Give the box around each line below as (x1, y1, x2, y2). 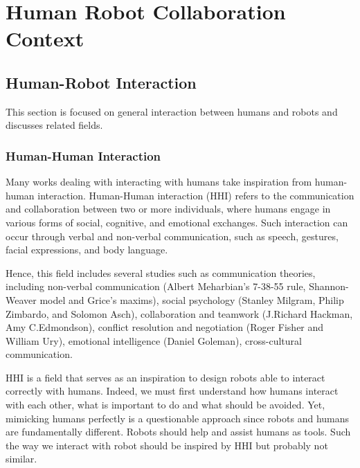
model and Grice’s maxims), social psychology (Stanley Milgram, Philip (39, 292, 344, 307)
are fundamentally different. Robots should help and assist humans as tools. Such (6, 424, 351, 439)
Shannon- (309, 279, 349, 294)
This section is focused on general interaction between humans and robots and (6, 104, 338, 118)
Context (6, 24, 84, 53)
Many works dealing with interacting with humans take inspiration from (6, 174, 312, 189)
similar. (6, 451, 37, 466)
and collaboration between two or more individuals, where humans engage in (6, 201, 331, 216)
